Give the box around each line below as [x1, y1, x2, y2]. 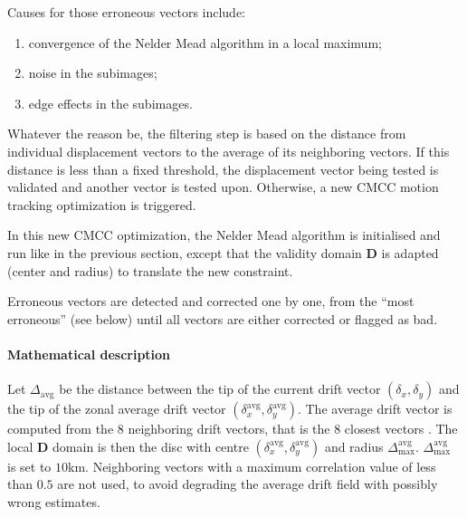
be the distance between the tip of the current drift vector [59, 379, 381, 398]
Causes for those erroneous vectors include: [7, 3, 246, 21]
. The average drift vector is [297, 399, 453, 418]
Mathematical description [7, 344, 171, 363]
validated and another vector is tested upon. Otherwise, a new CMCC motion [7, 177, 439, 196]
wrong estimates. [7, 492, 100, 511]
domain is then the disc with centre [52, 436, 249, 455]
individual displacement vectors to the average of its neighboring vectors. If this [7, 141, 450, 160]
